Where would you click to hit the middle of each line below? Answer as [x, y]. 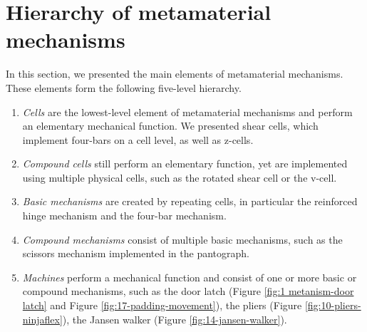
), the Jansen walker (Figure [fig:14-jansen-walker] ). [175, 319]
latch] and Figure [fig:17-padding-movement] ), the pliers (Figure [162, 305]
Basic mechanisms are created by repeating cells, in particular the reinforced [190, 201]
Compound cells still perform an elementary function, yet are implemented [185, 164]
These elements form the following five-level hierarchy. [124, 87]
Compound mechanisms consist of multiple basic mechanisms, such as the [182, 239]
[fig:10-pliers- [333, 305]
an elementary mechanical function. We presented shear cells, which [170, 126]
